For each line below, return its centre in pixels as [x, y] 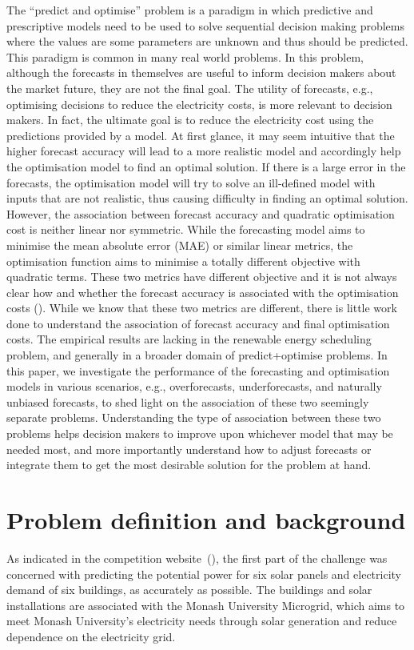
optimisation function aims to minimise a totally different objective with [183, 261]
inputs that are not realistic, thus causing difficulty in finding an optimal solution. [207, 198]
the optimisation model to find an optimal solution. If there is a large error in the [206, 166]
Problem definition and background [206, 520]
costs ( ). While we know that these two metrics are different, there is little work [202, 308]
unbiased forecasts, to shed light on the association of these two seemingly [188, 401]
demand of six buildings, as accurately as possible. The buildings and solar [189, 590]
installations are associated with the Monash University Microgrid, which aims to [206, 605]
